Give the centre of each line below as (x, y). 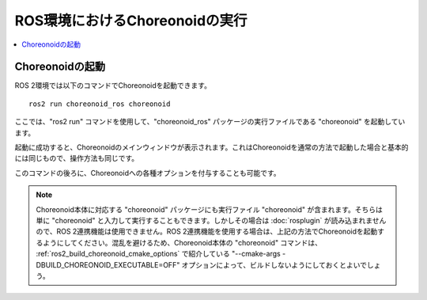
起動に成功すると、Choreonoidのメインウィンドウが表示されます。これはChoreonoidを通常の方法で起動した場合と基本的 (212, 147)
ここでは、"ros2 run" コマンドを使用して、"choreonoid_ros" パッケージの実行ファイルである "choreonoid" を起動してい (210, 122)
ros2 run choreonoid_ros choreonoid (100, 104)
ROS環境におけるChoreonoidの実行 (131, 21)
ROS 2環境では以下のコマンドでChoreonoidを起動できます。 (113, 85)
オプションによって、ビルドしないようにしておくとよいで (274, 264)
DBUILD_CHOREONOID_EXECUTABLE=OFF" (108, 264)
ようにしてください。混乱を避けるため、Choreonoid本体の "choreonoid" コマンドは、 (182, 242)
